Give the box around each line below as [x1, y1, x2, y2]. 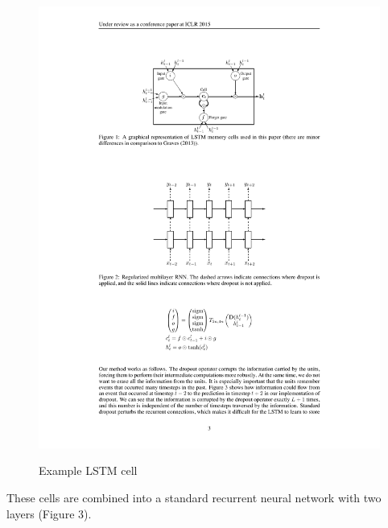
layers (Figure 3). [6, 505, 92, 522]
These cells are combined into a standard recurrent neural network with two [6, 489, 382, 506]
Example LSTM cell [39, 462, 138, 479]
